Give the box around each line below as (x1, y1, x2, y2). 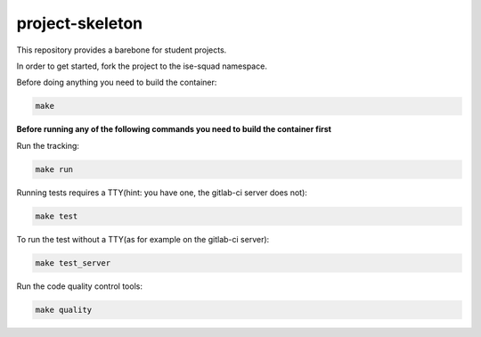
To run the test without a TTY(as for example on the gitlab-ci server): (16, 234, 270, 244)
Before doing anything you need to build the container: (16, 77, 217, 88)
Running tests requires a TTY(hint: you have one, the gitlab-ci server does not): (16, 187, 307, 198)
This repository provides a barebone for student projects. (16, 45, 227, 55)
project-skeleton (16, 13, 143, 33)
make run (35, 164, 74, 174)
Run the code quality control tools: (16, 281, 143, 292)
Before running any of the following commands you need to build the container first (16, 124, 331, 135)
